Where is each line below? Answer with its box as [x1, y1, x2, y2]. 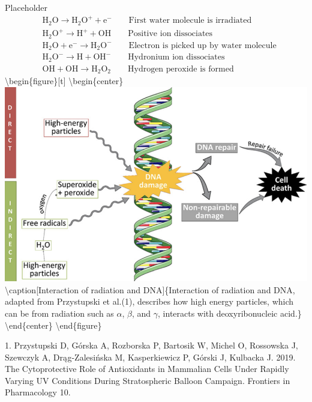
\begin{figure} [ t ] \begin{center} [5, 75, 124, 87]
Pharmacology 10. [5, 386, 71, 398]
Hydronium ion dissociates [128, 53, 225, 62]
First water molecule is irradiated [128, 16, 252, 25]
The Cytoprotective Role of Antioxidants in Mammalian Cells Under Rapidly [5, 362, 289, 375]
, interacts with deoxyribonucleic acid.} [158, 306, 302, 319]
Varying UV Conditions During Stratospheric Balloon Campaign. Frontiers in [5, 374, 290, 386]
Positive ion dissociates [128, 29, 213, 38]
